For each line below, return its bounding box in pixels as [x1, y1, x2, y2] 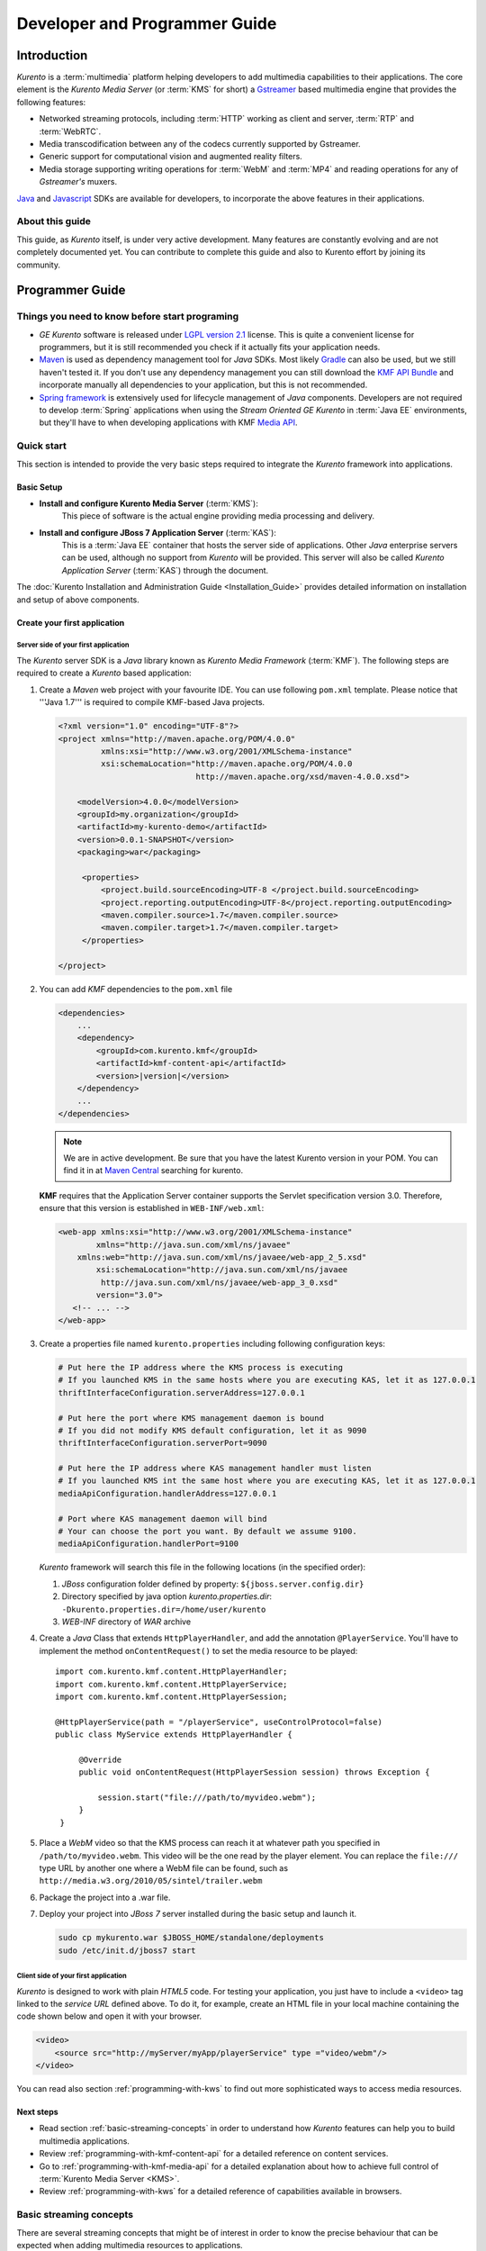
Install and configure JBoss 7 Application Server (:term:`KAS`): [39, 527, 276, 538]
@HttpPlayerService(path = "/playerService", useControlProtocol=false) [55, 1716, 382, 1727]
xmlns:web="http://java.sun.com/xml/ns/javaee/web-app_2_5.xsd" [76, 1252, 367, 1262]
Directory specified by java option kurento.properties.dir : [61, 1591, 273, 1602]
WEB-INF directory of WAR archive [61, 1616, 192, 1627]
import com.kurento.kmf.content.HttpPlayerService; [55, 1679, 288, 1689]
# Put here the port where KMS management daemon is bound [58, 1413, 324, 1423]
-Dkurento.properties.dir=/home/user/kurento [61, 1604, 266, 1614]
